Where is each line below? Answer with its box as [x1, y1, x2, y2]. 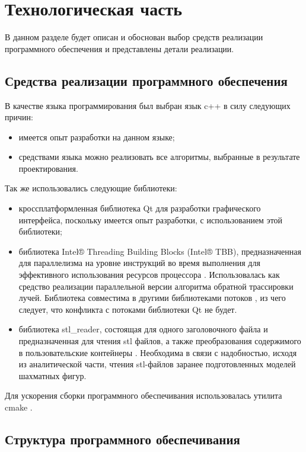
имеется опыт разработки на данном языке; [18, 130, 175, 143]
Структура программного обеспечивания [5, 429, 240, 448]
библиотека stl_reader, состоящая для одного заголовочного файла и [18, 323, 268, 335]
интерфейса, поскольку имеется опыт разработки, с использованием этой [18, 213, 283, 226]
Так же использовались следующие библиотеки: [5, 182, 177, 194]
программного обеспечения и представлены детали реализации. [5, 42, 234, 55]
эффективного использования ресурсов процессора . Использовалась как [18, 268, 280, 281]
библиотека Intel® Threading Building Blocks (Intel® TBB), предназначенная [18, 245, 301, 257]
